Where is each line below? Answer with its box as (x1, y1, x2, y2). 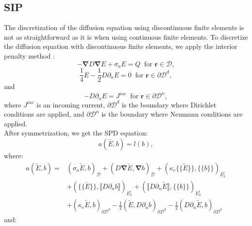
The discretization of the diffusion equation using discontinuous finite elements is (4, 22, 244, 32)
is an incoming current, (36, 99, 105, 109)
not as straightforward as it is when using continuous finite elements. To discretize (4, 31, 248, 42)
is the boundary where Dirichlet (122, 99, 217, 109)
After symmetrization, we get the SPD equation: (4, 128, 148, 138)
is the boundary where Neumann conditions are (101, 109, 243, 119)
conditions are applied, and (4, 109, 84, 119)
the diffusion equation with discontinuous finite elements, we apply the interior (4, 41, 237, 51)
